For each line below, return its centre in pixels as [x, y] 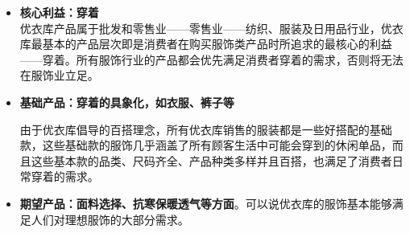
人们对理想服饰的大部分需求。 [110, 219]
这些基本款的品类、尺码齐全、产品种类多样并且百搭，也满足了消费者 [211, 160]
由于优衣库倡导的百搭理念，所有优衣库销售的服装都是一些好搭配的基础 [206, 129]
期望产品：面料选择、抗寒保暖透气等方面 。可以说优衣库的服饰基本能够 [206, 203]
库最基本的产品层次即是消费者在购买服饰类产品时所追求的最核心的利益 [206, 44]
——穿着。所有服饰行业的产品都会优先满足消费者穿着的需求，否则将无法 [211, 59]
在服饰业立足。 [59, 75]
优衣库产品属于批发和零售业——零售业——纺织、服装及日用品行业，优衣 [211, 28]
